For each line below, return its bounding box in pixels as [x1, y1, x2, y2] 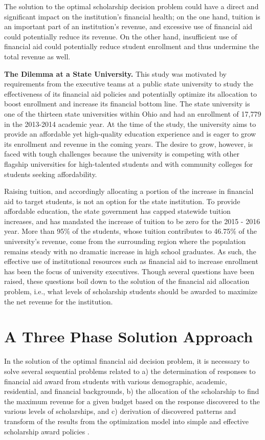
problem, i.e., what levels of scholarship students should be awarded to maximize [4, 286, 257, 297]
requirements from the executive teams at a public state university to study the [4, 78, 254, 89]
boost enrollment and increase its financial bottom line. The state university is [4, 98, 250, 109]
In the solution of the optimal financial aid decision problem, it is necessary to [4, 356, 250, 366]
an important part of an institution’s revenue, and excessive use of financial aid [4, 21, 253, 32]
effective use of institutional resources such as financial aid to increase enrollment [4, 256, 258, 267]
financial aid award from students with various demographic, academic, [4, 376, 227, 386]
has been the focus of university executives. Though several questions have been [4, 266, 255, 276]
